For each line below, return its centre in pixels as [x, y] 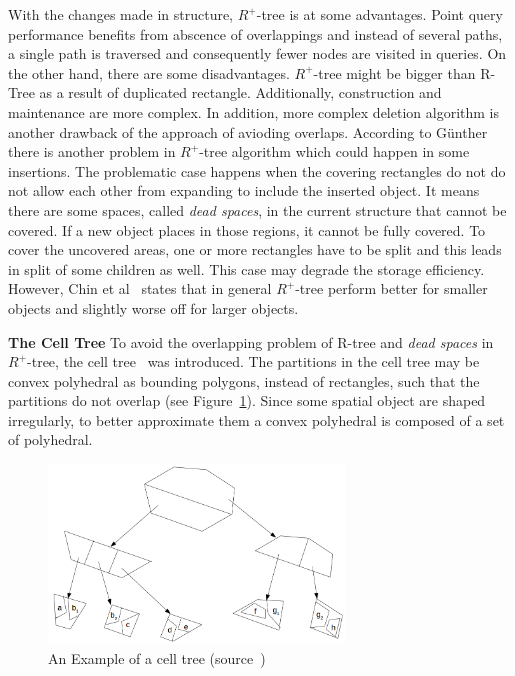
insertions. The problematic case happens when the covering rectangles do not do [257, 170]
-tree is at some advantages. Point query [379, 14]
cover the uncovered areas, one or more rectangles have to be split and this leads [255, 249]
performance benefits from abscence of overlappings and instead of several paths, [255, 33]
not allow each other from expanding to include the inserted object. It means [244, 190]
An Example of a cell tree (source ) [157, 658]
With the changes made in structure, [121, 14]
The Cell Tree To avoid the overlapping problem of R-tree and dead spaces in [251, 341]
